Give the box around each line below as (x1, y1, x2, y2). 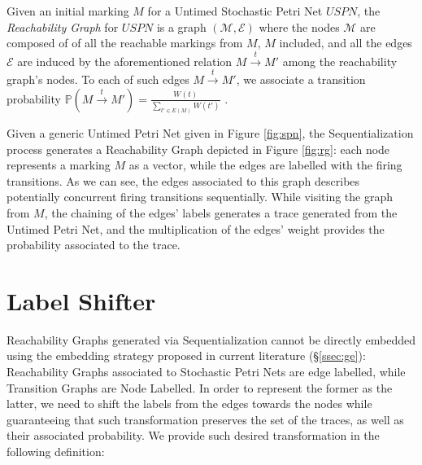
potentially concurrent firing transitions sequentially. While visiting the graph (7, 188, 394, 205)
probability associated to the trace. (7, 236, 181, 253)
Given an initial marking (7, 2, 129, 19)
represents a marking (7, 156, 111, 173)
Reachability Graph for (7, 18, 119, 35)
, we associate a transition (236, 70, 366, 87)
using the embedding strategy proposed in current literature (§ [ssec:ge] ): (7, 347, 366, 364)
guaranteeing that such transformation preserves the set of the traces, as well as (7, 410, 404, 428)
